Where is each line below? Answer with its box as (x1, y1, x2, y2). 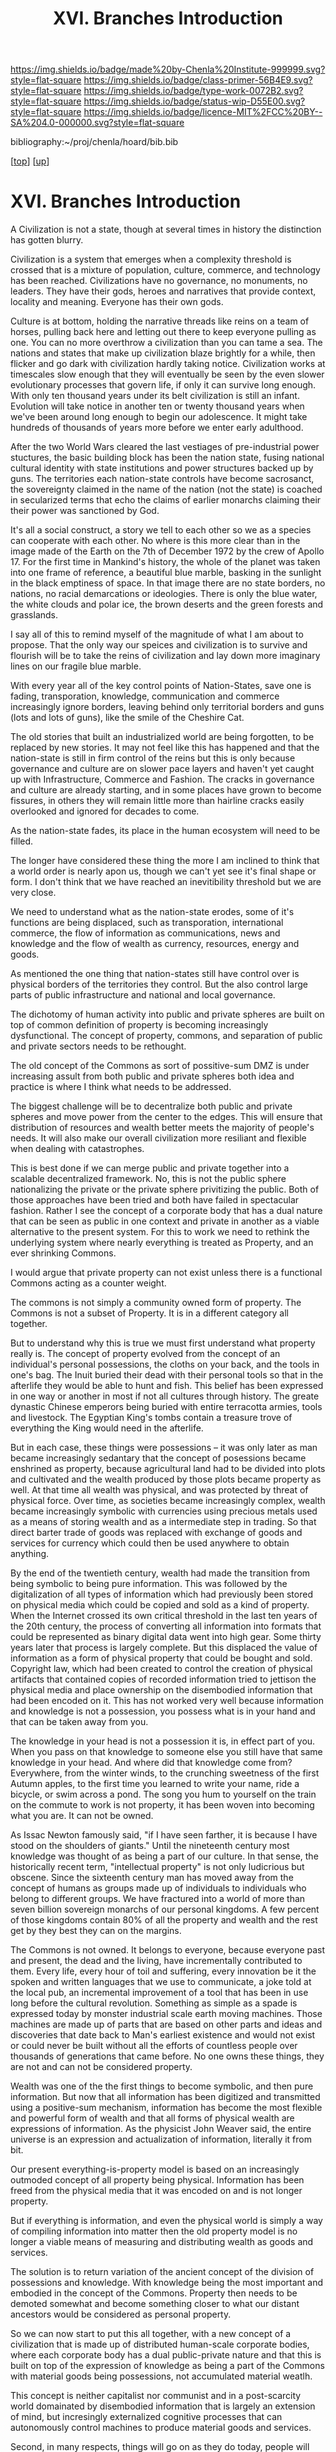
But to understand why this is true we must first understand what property (10, 1337, 316, 1349)
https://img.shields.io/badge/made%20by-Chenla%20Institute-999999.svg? (10, 63, 326, 76)
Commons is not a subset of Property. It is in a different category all (10, 1307, 289, 1319)
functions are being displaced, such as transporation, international (10, 917, 284, 929)
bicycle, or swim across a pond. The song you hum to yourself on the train (10, 1788, 317, 1801)
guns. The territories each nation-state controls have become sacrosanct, (10, 473, 315, 485)
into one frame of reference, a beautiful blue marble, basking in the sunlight (10, 567, 322, 579)
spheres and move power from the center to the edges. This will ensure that (10, 1111, 323, 1123)
